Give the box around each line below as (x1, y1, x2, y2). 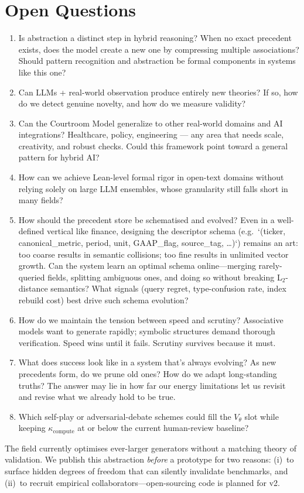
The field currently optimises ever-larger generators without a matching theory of (5, 441, 296, 454)
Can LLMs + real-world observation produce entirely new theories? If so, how (18, 85, 298, 98)
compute (53, 428, 74, 434)
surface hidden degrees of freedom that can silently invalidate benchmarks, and (5, 464, 288, 477)
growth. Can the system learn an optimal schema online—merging (18, 259, 256, 272)
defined (18, 225, 45, 237)
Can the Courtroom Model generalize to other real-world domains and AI (18, 117, 283, 129)
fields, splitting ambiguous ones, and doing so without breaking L (47, 271, 282, 283)
